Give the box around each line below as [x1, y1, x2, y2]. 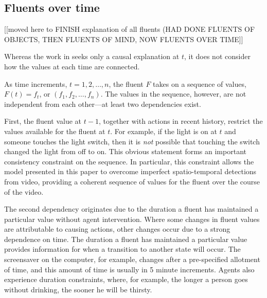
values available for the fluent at [4, 125, 105, 136]
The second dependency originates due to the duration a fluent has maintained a [4, 203, 259, 214]
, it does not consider [184, 51, 251, 62]
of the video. [4, 186, 44, 197]
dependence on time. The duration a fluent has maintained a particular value [4, 233, 247, 244]
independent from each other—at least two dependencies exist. [4, 98, 201, 109]
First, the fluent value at [4, 116, 82, 126]
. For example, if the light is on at [110, 125, 217, 136]
